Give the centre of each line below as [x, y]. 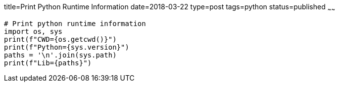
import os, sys [33, 31]
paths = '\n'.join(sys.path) [60, 55]
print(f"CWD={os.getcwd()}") [60, 39]
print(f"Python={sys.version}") [67, 47]
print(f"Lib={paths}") [48, 63]
